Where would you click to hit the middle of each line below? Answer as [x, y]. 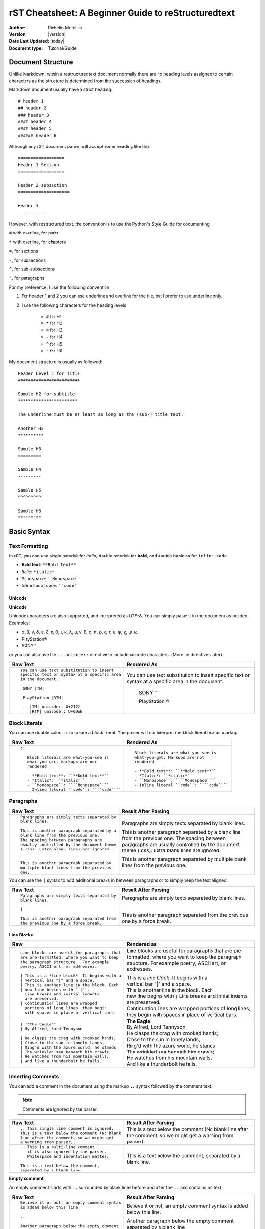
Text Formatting [28, 546]
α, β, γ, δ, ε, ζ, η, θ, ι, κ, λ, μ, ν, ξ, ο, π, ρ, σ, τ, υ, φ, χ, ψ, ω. [80, 632]
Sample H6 [29, 511]
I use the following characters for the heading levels [74, 305]
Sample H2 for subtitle [46, 394]
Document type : [26, 48]
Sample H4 [29, 470]
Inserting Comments [34, 1077]
